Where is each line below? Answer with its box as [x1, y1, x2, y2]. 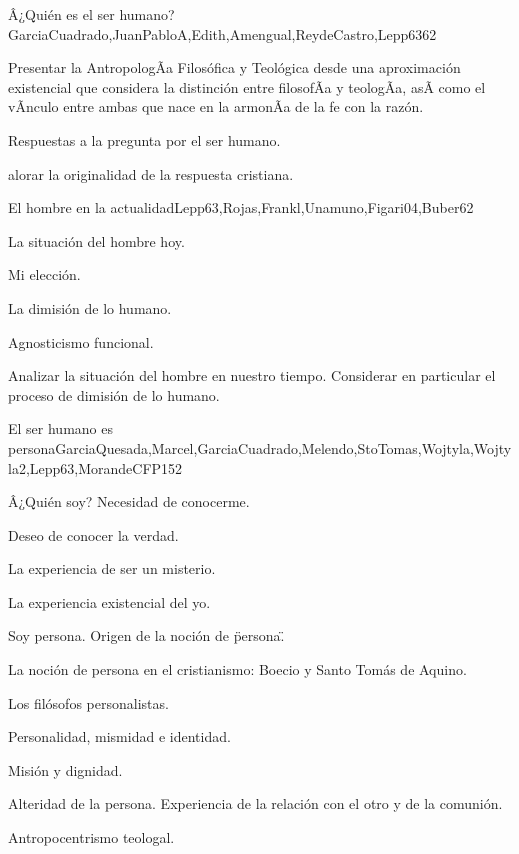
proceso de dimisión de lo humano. [8, 384, 220, 405]
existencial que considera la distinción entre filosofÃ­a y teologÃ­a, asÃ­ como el [8, 76, 486, 97]
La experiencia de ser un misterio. [8, 558, 216, 579]
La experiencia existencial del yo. [8, 591, 211, 612]
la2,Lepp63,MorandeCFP [8, 457, 162, 478]
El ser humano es [8, 418, 113, 439]
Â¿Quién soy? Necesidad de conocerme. [8, 491, 250, 512]
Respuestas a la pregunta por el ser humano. [8, 129, 281, 150]
